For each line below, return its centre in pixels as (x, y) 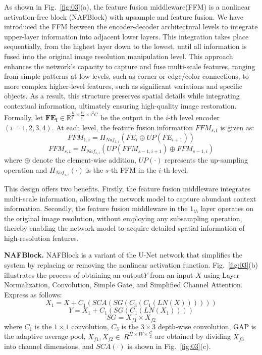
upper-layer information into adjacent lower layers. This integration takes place (126, 36)
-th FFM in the (133, 169)
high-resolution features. (41, 238)
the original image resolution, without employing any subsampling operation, (123, 218)
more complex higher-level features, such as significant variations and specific (123, 86)
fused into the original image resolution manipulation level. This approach (119, 56)
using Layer (222, 274)
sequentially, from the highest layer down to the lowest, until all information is (125, 46)
